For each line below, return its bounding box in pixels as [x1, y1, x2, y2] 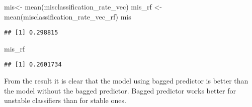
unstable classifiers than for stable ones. [4, 95, 126, 105]
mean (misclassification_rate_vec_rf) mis [4, 11, 131, 21]
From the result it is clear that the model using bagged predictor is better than [4, 75, 248, 86]
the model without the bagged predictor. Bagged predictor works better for [4, 85, 236, 95]
